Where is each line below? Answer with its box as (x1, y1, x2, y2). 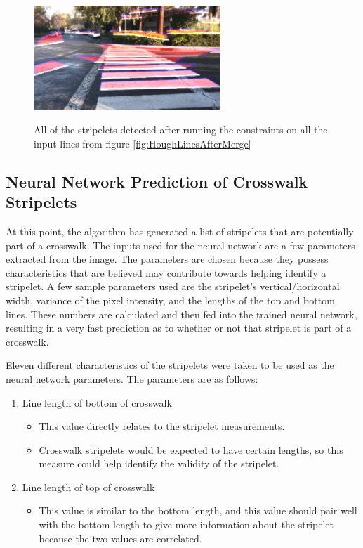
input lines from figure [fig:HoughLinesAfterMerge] (34, 136, 251, 150)
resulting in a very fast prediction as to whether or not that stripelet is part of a (6, 320, 352, 335)
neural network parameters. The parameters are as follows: (6, 371, 258, 386)
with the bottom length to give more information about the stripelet (39, 517, 334, 532)
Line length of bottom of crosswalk (22, 395, 172, 410)
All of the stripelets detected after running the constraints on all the (34, 122, 328, 137)
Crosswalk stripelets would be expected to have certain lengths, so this (39, 442, 343, 457)
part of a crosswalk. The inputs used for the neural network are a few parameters (6, 237, 355, 252)
